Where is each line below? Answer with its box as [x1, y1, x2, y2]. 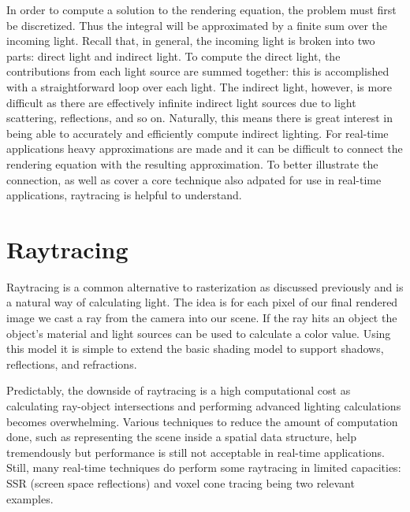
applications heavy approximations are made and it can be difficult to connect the [6, 140, 403, 157]
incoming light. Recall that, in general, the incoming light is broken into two [6, 32, 375, 49]
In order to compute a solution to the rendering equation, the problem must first [6, 2, 397, 17]
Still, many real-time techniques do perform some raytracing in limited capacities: [6, 459, 401, 476]
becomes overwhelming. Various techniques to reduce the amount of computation [6, 413, 398, 429]
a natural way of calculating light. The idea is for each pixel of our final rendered [6, 294, 398, 310]
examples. [6, 490, 54, 506]
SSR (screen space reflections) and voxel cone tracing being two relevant [6, 474, 355, 491]
